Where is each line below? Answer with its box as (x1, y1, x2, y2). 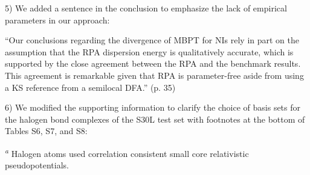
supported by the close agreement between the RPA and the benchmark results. (5, 57, 301, 70)
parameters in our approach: (5, 13, 110, 26)
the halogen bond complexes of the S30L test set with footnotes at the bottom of (5, 112, 305, 125)
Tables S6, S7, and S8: (5, 124, 88, 137)
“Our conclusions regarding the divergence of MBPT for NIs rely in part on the (5, 34, 300, 46)
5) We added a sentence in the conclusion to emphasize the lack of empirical (5, 2, 287, 14)
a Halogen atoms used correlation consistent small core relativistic (5, 145, 249, 159)
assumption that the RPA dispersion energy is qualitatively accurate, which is (5, 45, 294, 58)
